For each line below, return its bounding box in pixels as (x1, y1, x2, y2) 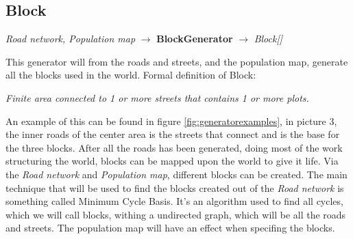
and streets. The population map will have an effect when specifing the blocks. (5, 221, 335, 235)
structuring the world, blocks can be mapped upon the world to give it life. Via (5, 154, 339, 168)
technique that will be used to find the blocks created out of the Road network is (5, 180, 344, 195)
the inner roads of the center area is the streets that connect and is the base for (5, 127, 340, 141)
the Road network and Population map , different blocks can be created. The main (5, 167, 348, 181)
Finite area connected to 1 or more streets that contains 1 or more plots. (5, 90, 309, 104)
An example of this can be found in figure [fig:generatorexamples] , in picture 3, (5, 113, 337, 128)
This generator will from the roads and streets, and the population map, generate (5, 54, 348, 68)
